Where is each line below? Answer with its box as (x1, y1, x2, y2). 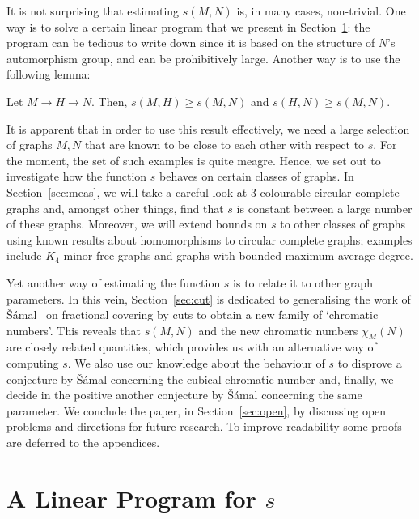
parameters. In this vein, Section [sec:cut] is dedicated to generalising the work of (6, 290, 411, 307)
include (6, 247, 42, 264)
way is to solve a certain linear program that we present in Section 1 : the (6, 18, 370, 35)
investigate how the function (6, 168, 147, 185)
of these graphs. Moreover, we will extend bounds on (6, 215, 268, 232)
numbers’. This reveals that (6, 321, 141, 338)
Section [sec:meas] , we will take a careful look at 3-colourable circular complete (6, 183, 400, 200)
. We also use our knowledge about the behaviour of (67, 355, 325, 372)
